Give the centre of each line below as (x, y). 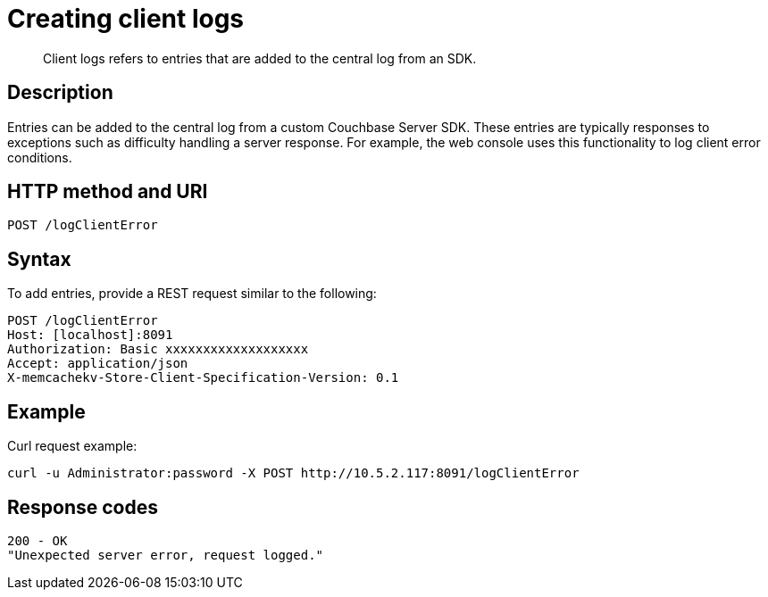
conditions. (40, 157)
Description (60, 93)
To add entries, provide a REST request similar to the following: (192, 294)
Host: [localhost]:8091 (90, 335)
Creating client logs (126, 19)
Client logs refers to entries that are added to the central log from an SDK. (260, 58)
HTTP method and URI (108, 192)
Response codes (83, 507)
